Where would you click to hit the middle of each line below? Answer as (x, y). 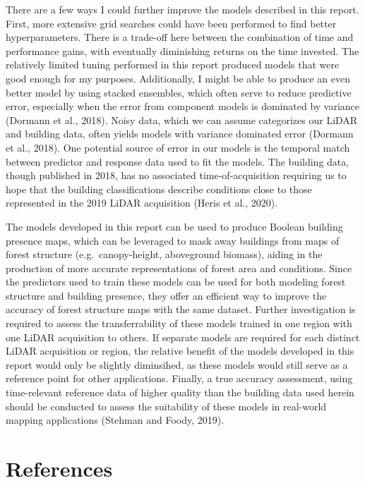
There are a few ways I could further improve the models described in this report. (182, 9)
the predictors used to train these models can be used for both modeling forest (176, 282)
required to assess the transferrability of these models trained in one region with (179, 323)
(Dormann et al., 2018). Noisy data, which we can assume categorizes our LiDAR (182, 120)
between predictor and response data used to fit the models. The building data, (178, 161)
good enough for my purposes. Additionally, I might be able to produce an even (178, 78)
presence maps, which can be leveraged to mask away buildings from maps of (173, 240)
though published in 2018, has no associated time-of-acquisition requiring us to (176, 175)
